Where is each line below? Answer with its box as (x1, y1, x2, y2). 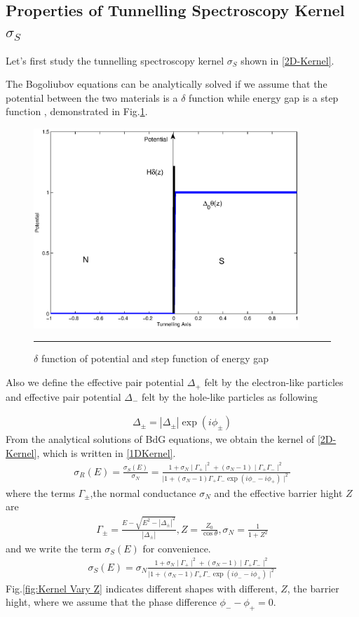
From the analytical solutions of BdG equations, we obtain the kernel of (6, 432, 315, 446)
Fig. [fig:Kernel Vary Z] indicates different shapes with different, (6, 580, 278, 595)
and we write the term (6, 540, 102, 555)
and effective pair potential (6, 389, 121, 404)
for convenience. (142, 540, 211, 555)
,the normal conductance (90, 485, 196, 500)
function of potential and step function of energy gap (41, 351, 269, 366)
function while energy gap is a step (189, 90, 339, 105)
